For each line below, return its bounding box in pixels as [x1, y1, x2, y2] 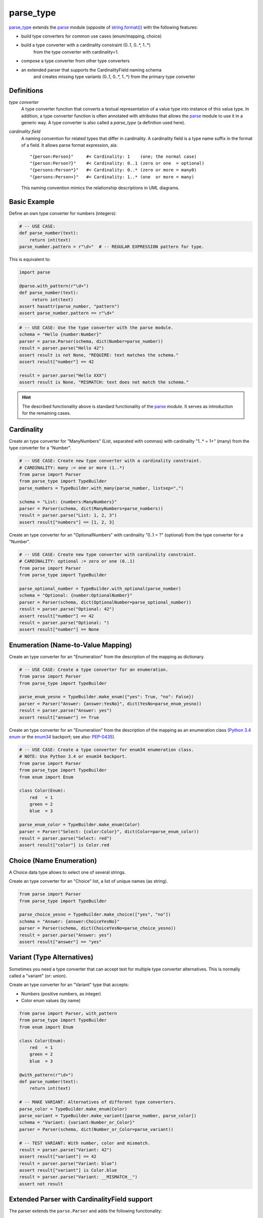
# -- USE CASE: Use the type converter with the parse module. [19, 325, 174, 331]
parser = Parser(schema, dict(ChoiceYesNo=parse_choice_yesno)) [19, 926, 176, 931]
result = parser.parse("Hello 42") [19, 345, 104, 351]
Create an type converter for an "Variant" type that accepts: [9, 982, 129, 988]
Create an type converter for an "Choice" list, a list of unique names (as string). [9, 878, 168, 884]
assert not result [19, 1181, 63, 1186]
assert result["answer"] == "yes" [19, 939, 102, 945]
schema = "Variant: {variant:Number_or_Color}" [19, 1120, 135, 1125]
